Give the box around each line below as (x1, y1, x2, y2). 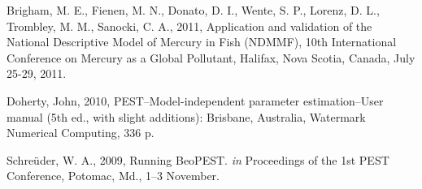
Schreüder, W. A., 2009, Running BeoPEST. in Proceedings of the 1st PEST (7, 151, 389, 168)
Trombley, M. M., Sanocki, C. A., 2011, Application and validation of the (7, 17, 372, 34)
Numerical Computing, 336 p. (7, 124, 154, 141)
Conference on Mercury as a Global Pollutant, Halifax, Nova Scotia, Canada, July (7, 49, 415, 66)
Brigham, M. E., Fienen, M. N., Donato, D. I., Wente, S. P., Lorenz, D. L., (7, 2, 380, 18)
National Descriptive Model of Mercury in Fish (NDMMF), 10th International (7, 33, 397, 50)
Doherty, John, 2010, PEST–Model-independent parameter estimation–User (7, 92, 384, 109)
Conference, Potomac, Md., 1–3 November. (7, 167, 220, 184)
